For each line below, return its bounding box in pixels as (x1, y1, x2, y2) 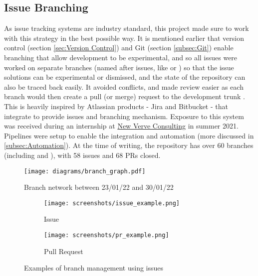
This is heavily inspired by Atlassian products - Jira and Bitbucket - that (4, 101, 228, 111)
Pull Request (44, 246, 83, 256)
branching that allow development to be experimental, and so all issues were (4, 52, 238, 62)
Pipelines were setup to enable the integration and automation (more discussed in (4, 130, 254, 140)
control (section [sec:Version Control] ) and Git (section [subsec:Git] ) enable (4, 42, 234, 53)
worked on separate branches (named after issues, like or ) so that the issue (4, 62, 234, 72)
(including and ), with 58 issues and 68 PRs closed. (4, 149, 161, 160)
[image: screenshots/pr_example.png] (44, 232, 169, 239)
